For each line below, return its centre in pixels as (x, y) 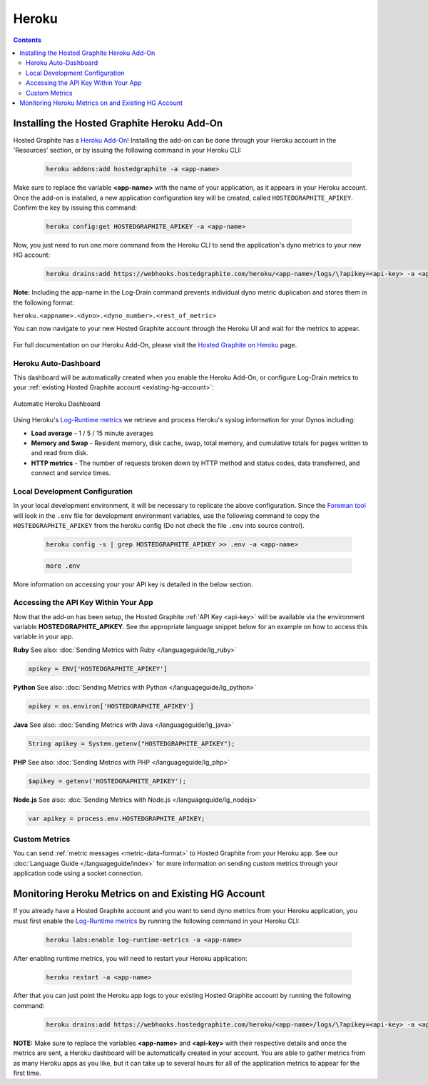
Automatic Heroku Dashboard (57, 404)
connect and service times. (71, 473)
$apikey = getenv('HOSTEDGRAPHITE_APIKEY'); (107, 781)
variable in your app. (44, 637)
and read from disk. (60, 453)
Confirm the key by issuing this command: (75, 208)
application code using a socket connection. (78, 873)
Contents (27, 40)
